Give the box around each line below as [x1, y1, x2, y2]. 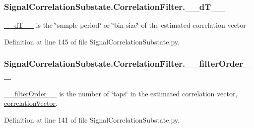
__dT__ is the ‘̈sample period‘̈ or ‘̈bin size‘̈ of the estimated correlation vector [4, 20, 246, 30]
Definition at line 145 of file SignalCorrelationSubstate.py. [4, 36, 180, 46]
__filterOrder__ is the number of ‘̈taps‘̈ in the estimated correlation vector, [4, 88, 238, 98]
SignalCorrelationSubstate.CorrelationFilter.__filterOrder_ [4, 57, 250, 70]
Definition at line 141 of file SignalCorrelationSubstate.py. [4, 114, 180, 125]
